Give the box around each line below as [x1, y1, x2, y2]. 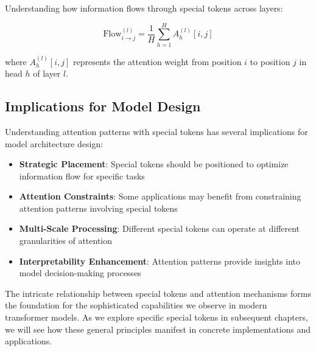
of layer [33, 67, 61, 80]
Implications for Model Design [5, 97, 201, 116]
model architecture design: [5, 137, 104, 150]
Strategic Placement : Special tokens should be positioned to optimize [19, 158, 289, 170]
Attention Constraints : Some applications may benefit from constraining [19, 190, 301, 203]
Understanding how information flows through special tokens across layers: [5, 2, 283, 14]
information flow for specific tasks [19, 169, 145, 182]
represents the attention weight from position [72, 55, 242, 68]
